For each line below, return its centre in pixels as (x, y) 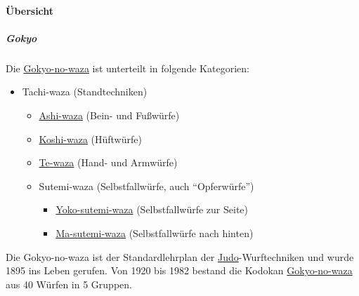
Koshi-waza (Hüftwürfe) (90, 139)
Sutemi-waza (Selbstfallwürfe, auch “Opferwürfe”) (146, 186)
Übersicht (30, 10)
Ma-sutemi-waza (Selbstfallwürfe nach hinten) (155, 233)
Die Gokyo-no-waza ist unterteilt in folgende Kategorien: (128, 68)
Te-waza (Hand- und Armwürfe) (108, 162)
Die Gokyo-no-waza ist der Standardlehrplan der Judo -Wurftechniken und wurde (180, 256)
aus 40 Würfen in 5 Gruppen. (69, 284)
